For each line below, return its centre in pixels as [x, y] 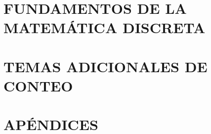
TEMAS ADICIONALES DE [105, 66]
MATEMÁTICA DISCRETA [105, 27]
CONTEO [38, 85]
